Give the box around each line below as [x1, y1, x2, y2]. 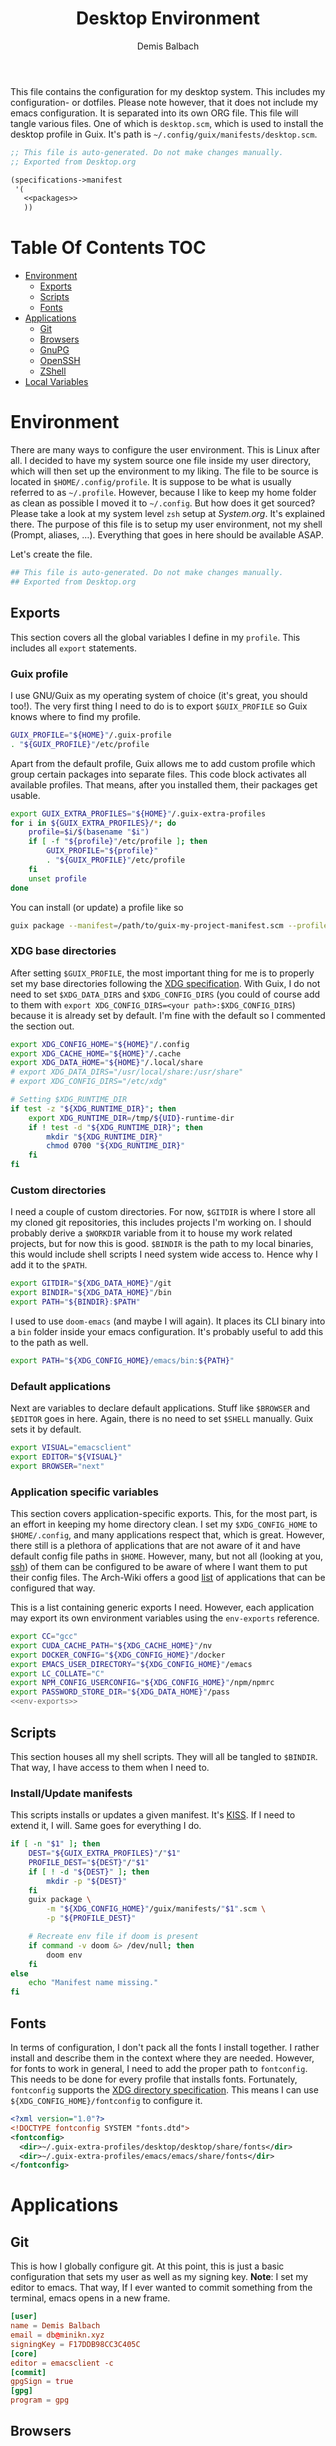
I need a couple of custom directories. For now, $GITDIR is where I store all [10, 1206, 316, 1218]
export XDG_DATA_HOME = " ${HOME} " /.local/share [10, 1058, 203, 1068]
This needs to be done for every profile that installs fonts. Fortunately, [10, 2073, 298, 2086]
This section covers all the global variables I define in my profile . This [10, 631, 301, 643]
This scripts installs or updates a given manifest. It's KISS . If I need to [10, 1809, 296, 1821]
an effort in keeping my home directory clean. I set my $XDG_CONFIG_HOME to [10, 1518, 318, 1531]
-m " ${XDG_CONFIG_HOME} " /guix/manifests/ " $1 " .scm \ [46, 1904, 267, 1914]
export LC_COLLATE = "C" [10, 1668, 105, 1679]
